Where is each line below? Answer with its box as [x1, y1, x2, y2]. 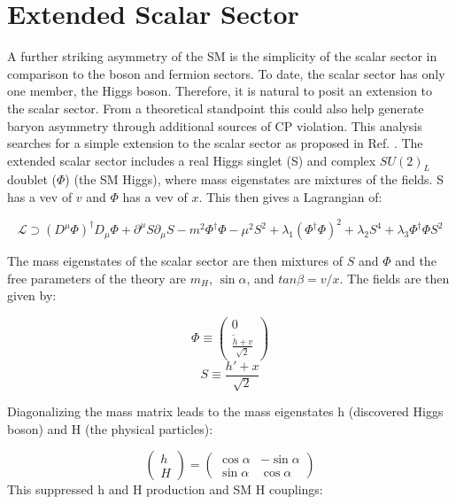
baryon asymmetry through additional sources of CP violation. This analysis [7, 116, 422, 135]
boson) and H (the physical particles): [7, 419, 213, 438]
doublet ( [7, 170, 58, 189]
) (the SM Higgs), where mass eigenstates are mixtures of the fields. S [65, 170, 444, 189]
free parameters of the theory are [7, 268, 187, 287]
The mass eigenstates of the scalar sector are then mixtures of [7, 252, 344, 270]
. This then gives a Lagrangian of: [198, 188, 383, 206]
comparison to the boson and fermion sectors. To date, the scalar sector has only [7, 64, 445, 82]
